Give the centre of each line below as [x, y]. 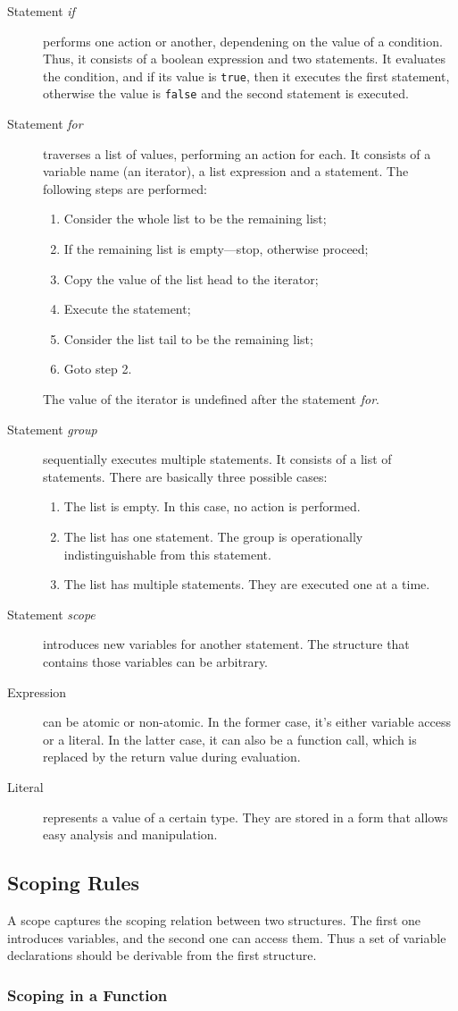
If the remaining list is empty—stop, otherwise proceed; [216, 249]
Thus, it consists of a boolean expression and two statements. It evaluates [245, 59]
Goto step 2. [98, 369]
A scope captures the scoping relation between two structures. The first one [214, 919]
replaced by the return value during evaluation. [172, 757]
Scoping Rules [74, 883]
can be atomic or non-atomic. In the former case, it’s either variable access [247, 722]
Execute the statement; [127, 309]
